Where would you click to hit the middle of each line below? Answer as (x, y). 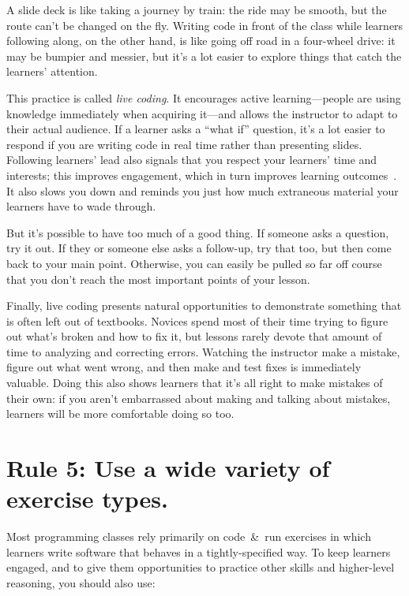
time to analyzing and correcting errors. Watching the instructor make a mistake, (203, 351)
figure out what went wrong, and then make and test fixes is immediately (184, 367)
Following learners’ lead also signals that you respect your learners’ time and (192, 160)
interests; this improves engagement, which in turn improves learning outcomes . (202, 175)
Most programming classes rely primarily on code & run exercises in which (189, 536)
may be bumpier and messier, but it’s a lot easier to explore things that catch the (204, 56)
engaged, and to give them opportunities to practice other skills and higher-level (201, 567)
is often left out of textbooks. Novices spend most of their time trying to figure (197, 320)
